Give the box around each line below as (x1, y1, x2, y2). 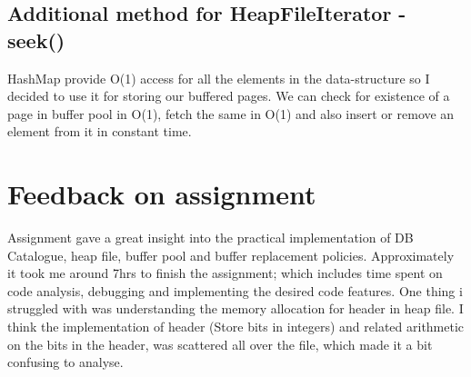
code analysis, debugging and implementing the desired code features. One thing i (7, 281, 463, 300)
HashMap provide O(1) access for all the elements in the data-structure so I (7, 68, 430, 87)
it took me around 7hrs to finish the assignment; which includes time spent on (7, 263, 443, 283)
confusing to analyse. (7, 352, 124, 372)
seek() (7, 25, 65, 54)
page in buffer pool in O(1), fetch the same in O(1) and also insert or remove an (7, 104, 455, 123)
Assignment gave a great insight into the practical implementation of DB (7, 228, 414, 247)
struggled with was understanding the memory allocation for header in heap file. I (7, 299, 464, 318)
